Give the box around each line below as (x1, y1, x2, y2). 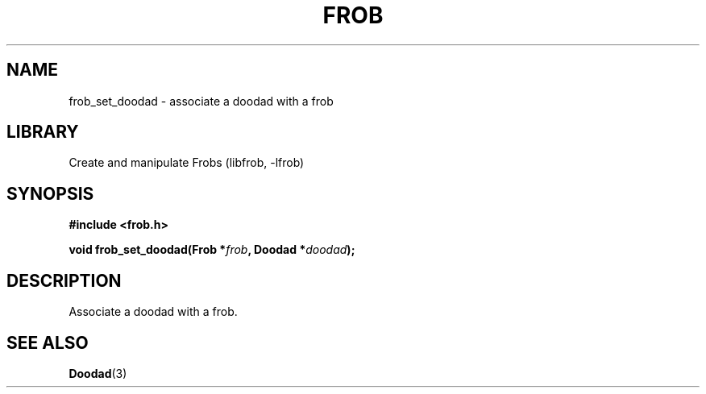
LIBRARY (6, 122, 79, 143)
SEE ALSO (6, 332, 89, 353)
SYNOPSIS (6, 183, 94, 204)
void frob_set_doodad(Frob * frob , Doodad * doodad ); (69, 243, 355, 257)
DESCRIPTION (6, 270, 122, 291)
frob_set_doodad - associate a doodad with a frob (69, 93, 334, 108)
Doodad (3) (69, 366, 127, 380)
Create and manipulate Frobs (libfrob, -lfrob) (69, 156, 305, 170)
